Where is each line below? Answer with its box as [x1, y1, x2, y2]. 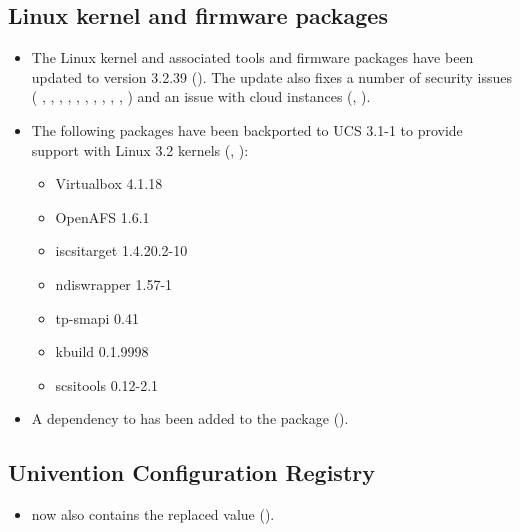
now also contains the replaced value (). [31, 504, 275, 525]
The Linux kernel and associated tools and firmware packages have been [31, 47, 474, 68]
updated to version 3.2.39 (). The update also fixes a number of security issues [31, 66, 512, 87]
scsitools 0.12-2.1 [55, 374, 159, 395]
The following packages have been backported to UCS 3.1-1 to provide [31, 119, 463, 140]
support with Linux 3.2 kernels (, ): [31, 139, 249, 160]
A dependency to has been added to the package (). [31, 408, 349, 429]
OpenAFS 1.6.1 [55, 206, 150, 227]
